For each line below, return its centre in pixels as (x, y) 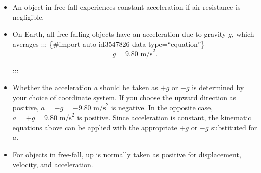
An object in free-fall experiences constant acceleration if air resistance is (126, 7)
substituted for (234, 127)
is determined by (218, 87)
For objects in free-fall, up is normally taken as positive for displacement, (127, 154)
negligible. (28, 17)
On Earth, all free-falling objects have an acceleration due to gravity (119, 34)
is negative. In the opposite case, (162, 107)
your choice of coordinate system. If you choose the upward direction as (124, 97)
